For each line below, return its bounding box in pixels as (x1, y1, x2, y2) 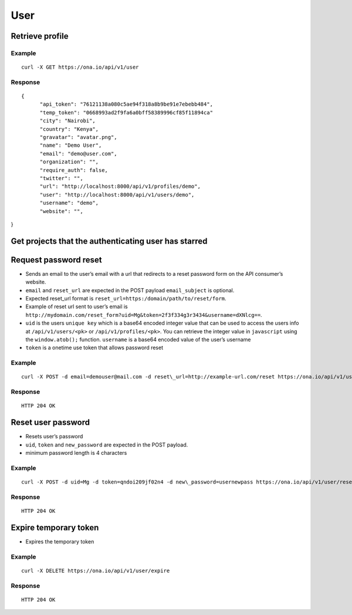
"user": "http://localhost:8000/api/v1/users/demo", (39, 191, 195, 198)
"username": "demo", (39, 200, 99, 207)
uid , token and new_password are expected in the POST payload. (25, 441, 188, 448)
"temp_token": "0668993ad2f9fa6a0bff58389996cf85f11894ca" (39, 109, 214, 116)
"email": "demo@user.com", (39, 150, 117, 157)
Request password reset (11, 255, 102, 265)
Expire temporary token (11, 522, 99, 532)
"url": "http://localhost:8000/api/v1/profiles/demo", (39, 183, 201, 190)
